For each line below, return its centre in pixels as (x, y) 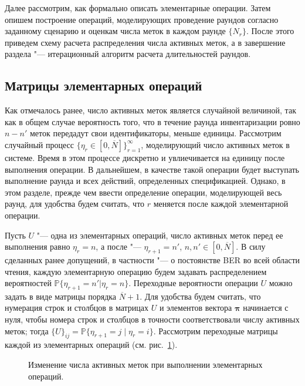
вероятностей (28, 283)
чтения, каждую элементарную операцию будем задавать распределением (136, 271)
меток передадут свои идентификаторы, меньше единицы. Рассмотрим (155, 133)
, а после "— (118, 246)
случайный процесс (39, 144)
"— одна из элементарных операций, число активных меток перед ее (160, 235)
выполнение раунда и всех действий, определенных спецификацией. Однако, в (145, 181)
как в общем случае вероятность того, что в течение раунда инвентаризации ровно (152, 121)
